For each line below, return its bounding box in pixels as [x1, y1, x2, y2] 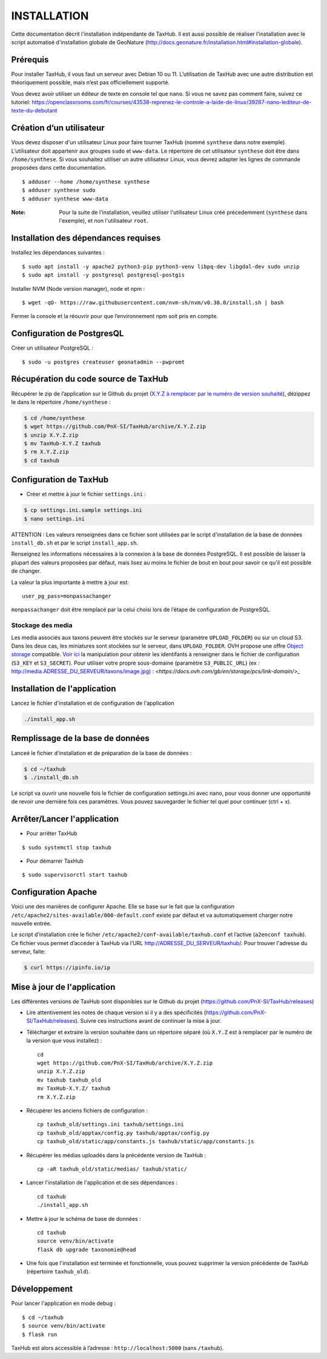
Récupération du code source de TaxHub [11, 374, 169, 384]
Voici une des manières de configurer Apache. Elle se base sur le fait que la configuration [11, 903, 235, 910]
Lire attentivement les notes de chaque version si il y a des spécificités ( [26, 1009, 206, 1016]
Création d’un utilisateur [11, 123, 105, 133]
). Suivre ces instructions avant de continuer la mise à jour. [75, 1017, 222, 1025]
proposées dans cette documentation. [11, 164, 107, 171]
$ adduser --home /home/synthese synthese [22, 178, 150, 185]
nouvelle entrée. [11, 920, 51, 927]
